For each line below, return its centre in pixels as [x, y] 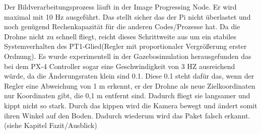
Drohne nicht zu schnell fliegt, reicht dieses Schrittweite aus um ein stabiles [120, 36]
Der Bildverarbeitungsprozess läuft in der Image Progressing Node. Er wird [120, 7]
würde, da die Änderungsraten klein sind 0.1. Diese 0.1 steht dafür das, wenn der [129, 76]
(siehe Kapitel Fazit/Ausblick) [51, 125]
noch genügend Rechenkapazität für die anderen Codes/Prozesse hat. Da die [122, 26]
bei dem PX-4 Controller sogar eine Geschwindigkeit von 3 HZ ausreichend [120, 66]
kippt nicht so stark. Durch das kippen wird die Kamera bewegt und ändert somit [131, 105]
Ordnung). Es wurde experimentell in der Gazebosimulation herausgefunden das [128, 56]
